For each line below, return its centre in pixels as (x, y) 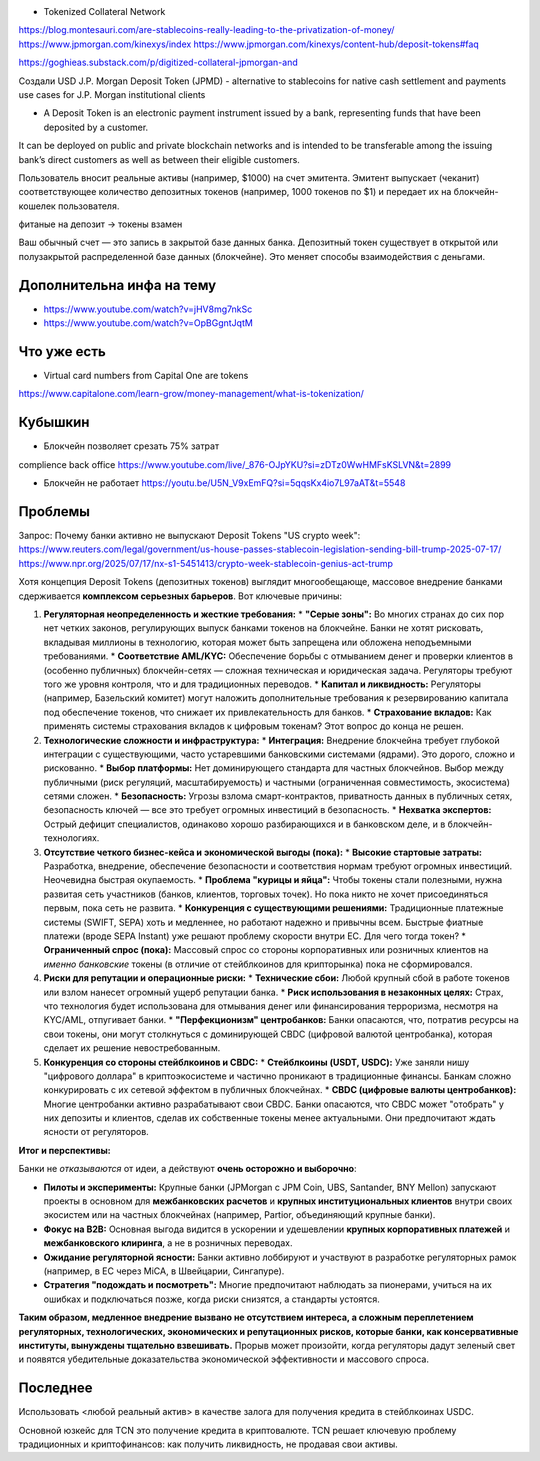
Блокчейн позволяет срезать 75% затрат (131, 446)
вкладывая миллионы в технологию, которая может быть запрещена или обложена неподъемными (257, 642)
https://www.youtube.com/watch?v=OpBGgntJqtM (148, 323)
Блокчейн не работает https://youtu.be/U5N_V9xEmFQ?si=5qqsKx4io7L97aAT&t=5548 (224, 483)
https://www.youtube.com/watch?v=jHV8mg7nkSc (148, 309)
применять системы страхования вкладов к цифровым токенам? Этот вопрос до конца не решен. (253, 726)
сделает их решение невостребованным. (132, 1048)
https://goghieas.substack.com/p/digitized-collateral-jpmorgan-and (158, 62)
